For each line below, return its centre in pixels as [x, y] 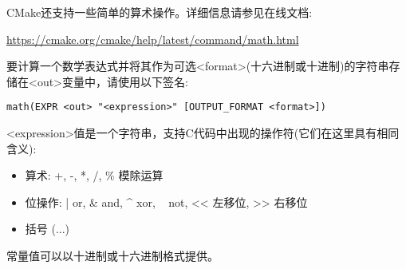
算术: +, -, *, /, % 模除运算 [94, 175]
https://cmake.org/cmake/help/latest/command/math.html [153, 39]
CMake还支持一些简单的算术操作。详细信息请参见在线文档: [160, 12]
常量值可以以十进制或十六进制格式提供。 [112, 255]
